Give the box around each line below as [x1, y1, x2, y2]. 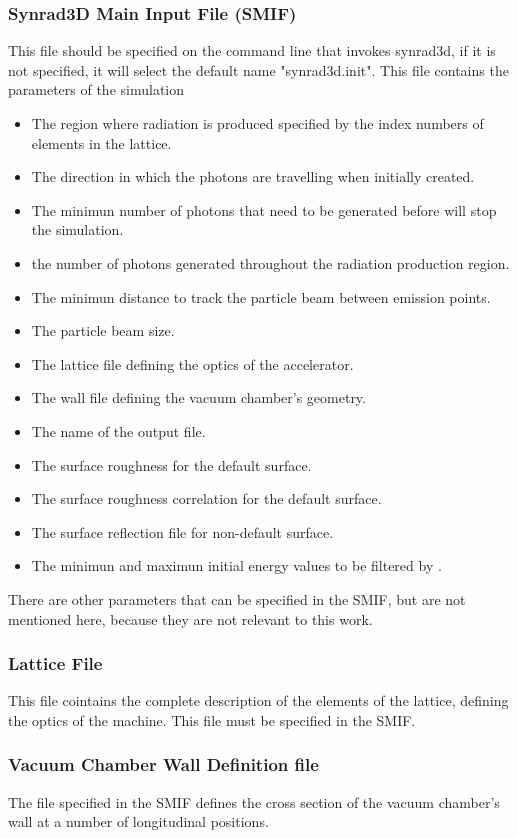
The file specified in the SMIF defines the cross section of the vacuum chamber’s [8, 791, 500, 812]
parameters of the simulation [8, 79, 185, 100]
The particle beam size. [31, 320, 175, 341]
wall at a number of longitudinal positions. [8, 811, 269, 832]
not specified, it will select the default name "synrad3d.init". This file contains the [8, 59, 509, 80]
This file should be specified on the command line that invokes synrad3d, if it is [8, 40, 496, 61]
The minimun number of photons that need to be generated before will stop [31, 199, 497, 220]
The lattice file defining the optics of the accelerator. [31, 353, 354, 374]
